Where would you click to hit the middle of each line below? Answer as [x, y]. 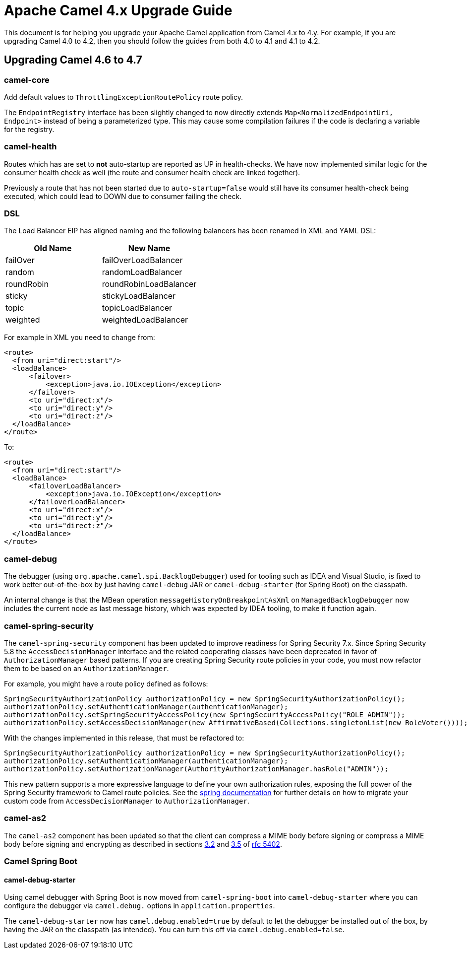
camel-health [30, 147]
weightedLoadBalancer [145, 320]
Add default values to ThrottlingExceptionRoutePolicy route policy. [124, 97]
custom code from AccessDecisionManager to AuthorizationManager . [127, 801]
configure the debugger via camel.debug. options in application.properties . [140, 906]
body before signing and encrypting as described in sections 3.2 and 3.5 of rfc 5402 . [143, 844]
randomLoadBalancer [142, 272]
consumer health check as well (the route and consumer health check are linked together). [152, 172]
